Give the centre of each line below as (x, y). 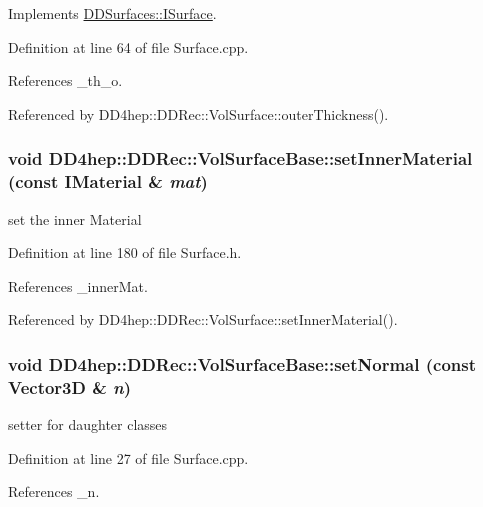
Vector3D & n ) (70, 386)
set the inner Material (75, 218)
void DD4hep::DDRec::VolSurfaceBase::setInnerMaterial (240, 158)
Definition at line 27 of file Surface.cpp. (128, 457)
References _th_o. (65, 80)
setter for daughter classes (88, 424)
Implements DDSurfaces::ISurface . (112, 13)
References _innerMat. (78, 285)
